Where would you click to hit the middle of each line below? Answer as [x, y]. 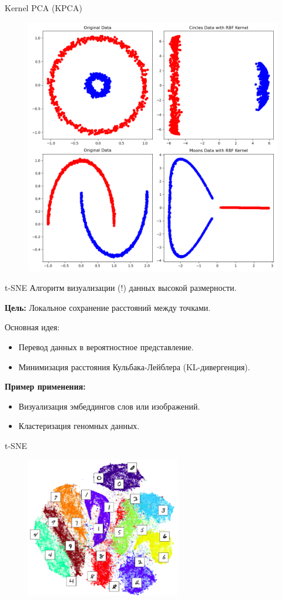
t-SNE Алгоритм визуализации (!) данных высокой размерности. [121, 288]
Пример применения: [45, 386]
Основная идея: [32, 327]
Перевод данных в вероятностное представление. [106, 346]
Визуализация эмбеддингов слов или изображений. [109, 406]
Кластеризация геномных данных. [79, 426]
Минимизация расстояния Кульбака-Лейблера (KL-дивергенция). [134, 366]
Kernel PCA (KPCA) [43, 8]
